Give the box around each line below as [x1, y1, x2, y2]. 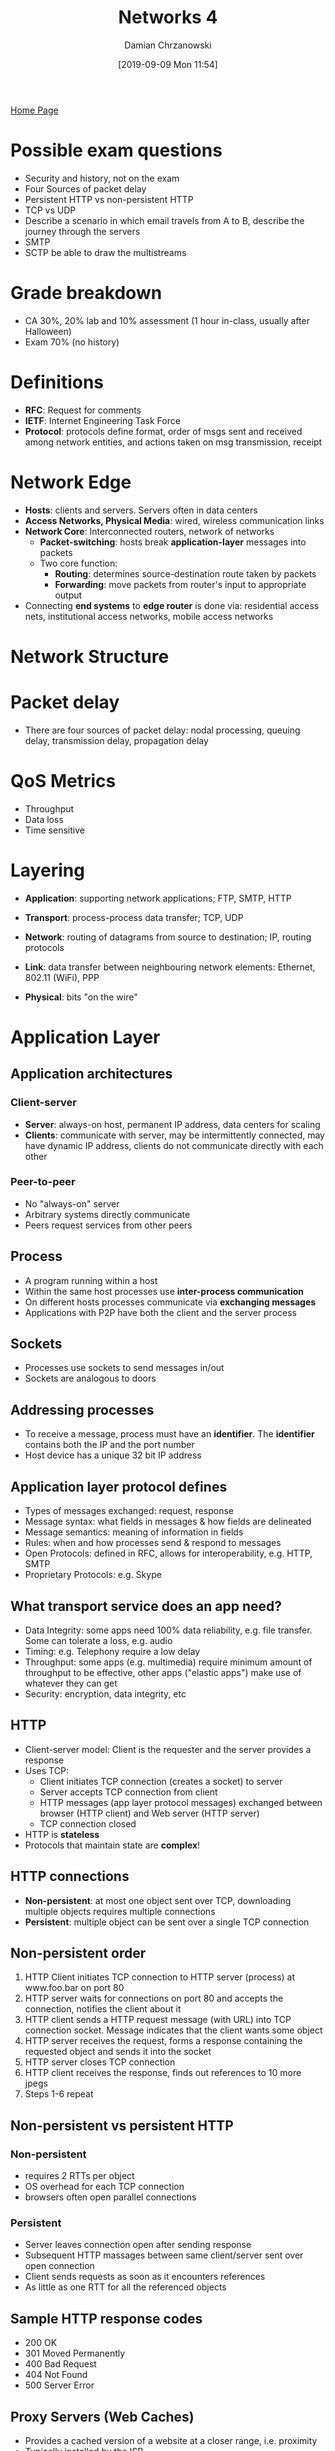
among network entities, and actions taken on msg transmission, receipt [24, 436, 323, 448]
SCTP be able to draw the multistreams [24, 246, 187, 258]
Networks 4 [118, 6, 218, 29]
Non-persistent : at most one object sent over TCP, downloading [24, 1894, 292, 1906]
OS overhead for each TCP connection [24, 2181, 185, 2193]
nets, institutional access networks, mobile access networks [24, 610, 274, 622]
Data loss [24, 813, 64, 825]
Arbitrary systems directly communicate [24, 1208, 191, 1220]
